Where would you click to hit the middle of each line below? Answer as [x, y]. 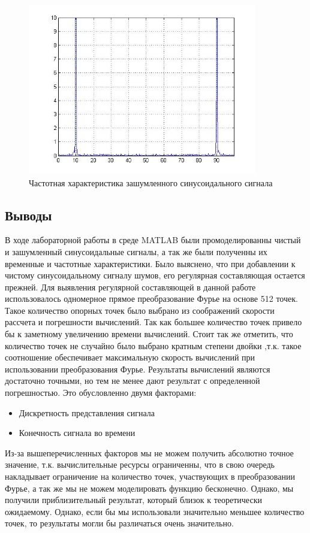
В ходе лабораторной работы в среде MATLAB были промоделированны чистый [153, 240]
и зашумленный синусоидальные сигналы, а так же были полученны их [136, 251]
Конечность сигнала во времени [77, 433]
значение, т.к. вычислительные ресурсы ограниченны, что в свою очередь [140, 464]
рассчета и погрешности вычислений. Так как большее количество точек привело [154, 322]
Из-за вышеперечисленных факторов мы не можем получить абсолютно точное [149, 452]
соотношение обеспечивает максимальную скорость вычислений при [130, 357]
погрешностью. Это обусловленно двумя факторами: [101, 393]
